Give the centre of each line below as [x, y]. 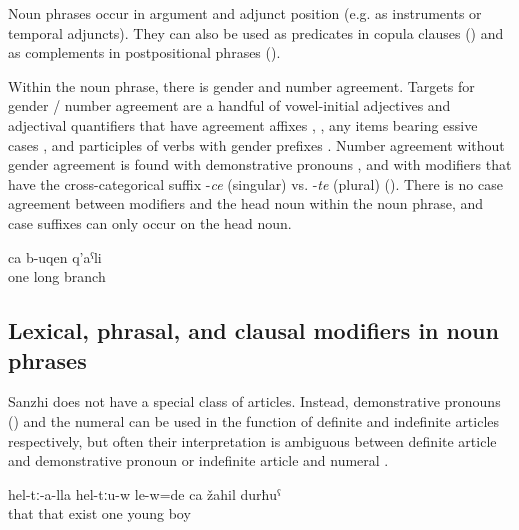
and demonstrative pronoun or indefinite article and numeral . [198, 460]
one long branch [57, 276]
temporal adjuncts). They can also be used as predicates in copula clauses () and [256, 32]
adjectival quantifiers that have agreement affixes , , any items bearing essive [243, 124]
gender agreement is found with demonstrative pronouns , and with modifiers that [260, 164]
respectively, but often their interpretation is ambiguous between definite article [252, 440]
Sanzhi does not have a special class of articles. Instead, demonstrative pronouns [254, 401]
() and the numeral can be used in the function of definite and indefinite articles [254, 420]
